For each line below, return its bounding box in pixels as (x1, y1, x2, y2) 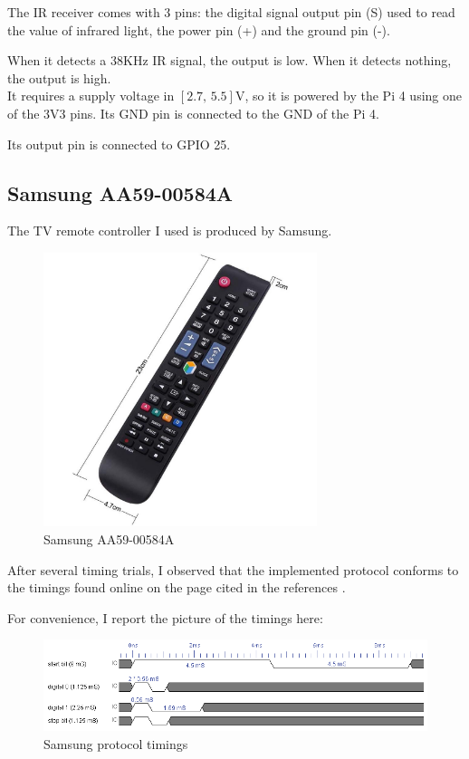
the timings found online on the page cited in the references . (7, 578, 346, 597)
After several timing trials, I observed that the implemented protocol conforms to (7, 560, 459, 579)
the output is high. (7, 68, 111, 87)
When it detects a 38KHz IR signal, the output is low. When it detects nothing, (7, 51, 452, 70)
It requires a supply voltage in (7, 86, 175, 105)
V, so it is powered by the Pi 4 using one (234, 86, 462, 105)
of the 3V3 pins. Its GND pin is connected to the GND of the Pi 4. (7, 103, 379, 122)
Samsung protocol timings (43, 734, 188, 753)
